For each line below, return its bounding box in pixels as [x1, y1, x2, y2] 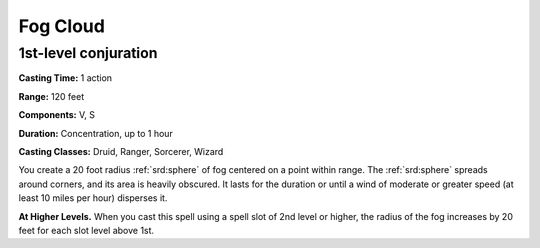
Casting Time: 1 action [18, 72, 113, 84]
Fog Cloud [18, 15, 105, 37]
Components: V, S [18, 109, 95, 121]
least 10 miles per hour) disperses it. [18, 192, 168, 204]
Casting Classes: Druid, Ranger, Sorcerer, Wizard [18, 145, 224, 157]
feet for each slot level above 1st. [18, 224, 155, 236]
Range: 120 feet [18, 90, 85, 102]
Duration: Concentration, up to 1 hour [18, 127, 174, 139]
